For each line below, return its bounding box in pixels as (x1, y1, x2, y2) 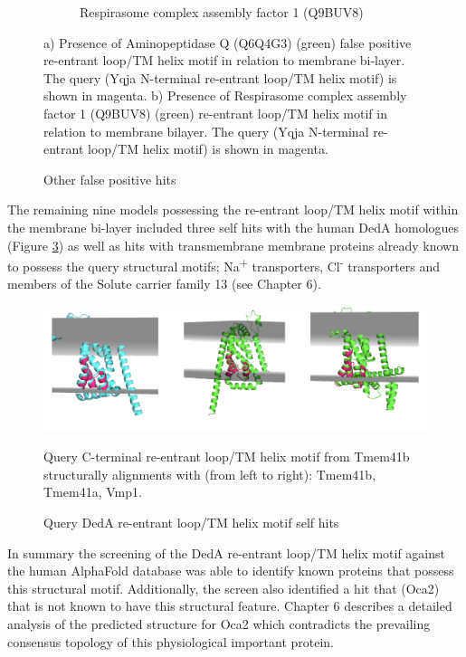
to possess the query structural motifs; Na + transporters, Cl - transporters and (7, 254, 441, 275)
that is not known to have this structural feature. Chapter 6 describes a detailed (7, 596, 452, 615)
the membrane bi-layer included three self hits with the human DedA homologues (7, 217, 460, 236)
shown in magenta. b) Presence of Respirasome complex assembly (43, 86, 407, 105)
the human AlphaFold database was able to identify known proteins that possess (7, 561, 454, 580)
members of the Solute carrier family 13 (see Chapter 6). (7, 274, 321, 293)
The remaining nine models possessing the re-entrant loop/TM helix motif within (7, 200, 459, 219)
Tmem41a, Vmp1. (43, 482, 142, 501)
